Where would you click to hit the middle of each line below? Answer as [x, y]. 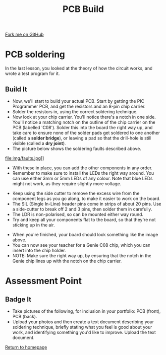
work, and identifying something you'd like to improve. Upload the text [84, 332]
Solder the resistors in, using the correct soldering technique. [75, 111]
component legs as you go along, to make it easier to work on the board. [86, 198]
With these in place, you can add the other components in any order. [82, 168]
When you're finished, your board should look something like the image [85, 234]
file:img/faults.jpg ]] [25, 158]
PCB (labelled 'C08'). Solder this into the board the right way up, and [82, 127]
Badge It [18, 299]
